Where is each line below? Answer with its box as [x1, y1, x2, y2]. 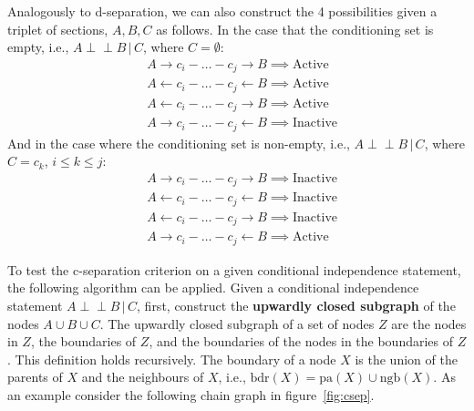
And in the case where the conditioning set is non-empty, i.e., [7, 133, 350, 152]
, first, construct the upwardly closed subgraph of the [137, 296, 456, 315]
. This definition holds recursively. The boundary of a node [7, 349, 336, 368]
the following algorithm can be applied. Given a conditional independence [7, 278, 419, 297]
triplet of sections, [7, 19, 108, 38]
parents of [7, 367, 63, 386]
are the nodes [391, 313, 467, 333]
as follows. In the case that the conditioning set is [156, 19, 434, 38]
